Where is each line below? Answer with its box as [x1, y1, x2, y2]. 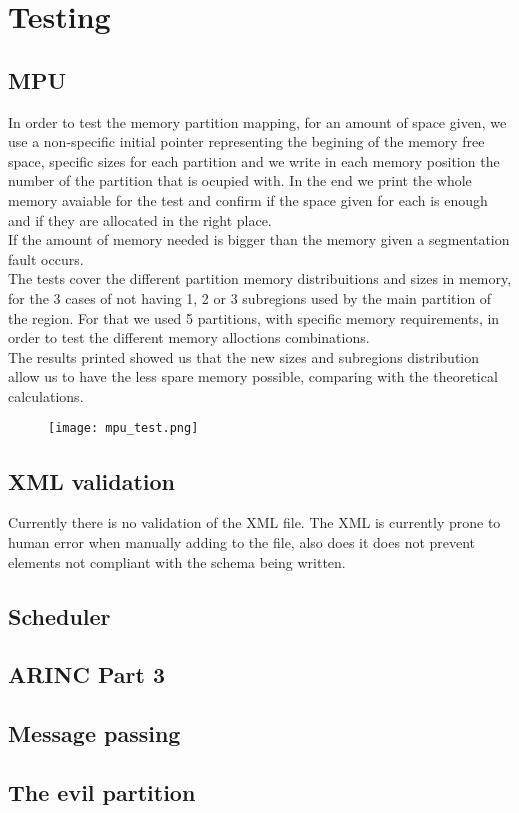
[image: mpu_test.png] [48, 421, 199, 436]
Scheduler [8, 600, 111, 631]
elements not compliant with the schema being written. [8, 551, 346, 572]
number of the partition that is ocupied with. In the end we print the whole [8, 170, 472, 191]
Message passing [8, 718, 181, 749]
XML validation [8, 465, 176, 496]
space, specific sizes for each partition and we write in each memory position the [8, 150, 500, 171]
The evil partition [8, 776, 196, 807]
